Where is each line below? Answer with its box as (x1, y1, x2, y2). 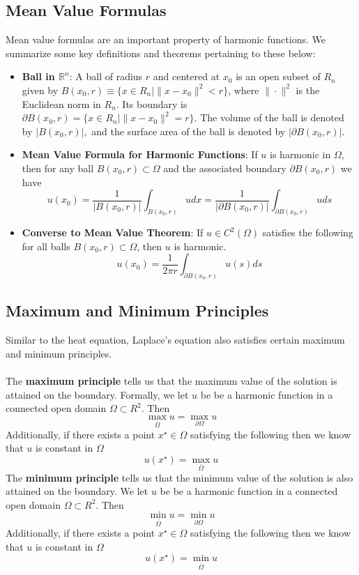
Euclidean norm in (22, 96, 101, 111)
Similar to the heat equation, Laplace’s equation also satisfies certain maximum (6, 332, 345, 347)
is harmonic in (270, 147, 331, 162)
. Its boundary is (116, 96, 188, 111)
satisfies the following (262, 225, 353, 239)
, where (228, 82, 259, 97)
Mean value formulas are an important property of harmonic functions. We (6, 32, 326, 47)
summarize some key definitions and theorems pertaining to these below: (6, 45, 316, 60)
